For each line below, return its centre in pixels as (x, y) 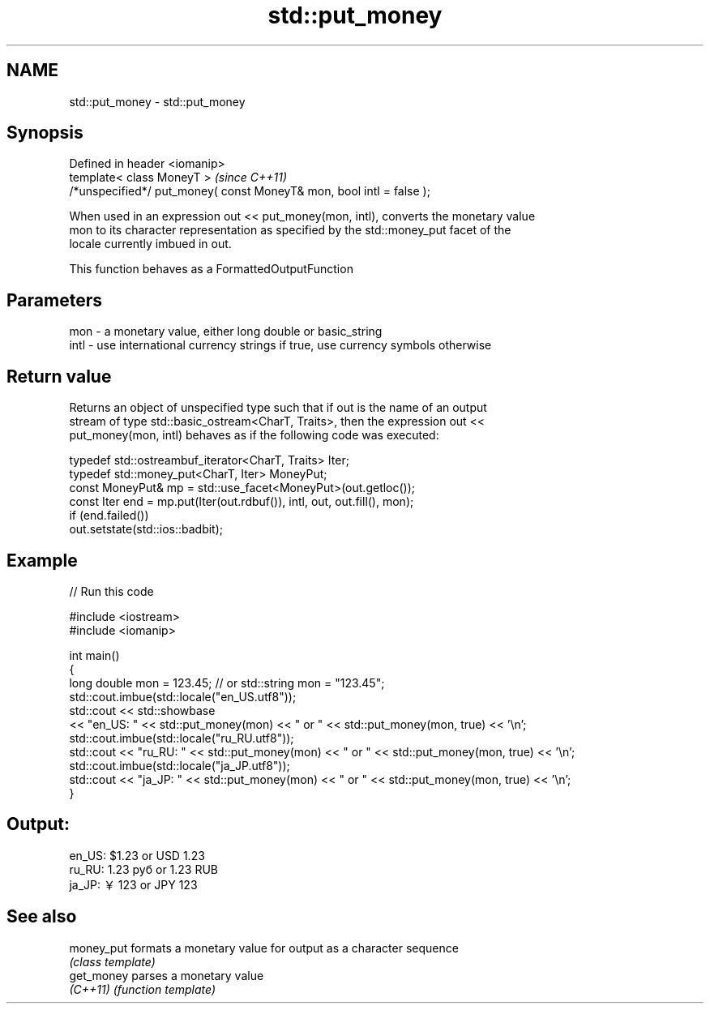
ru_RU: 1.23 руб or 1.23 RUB (144, 869)
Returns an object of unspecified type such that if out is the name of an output (278, 408)
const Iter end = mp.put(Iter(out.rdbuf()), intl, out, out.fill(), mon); (242, 502)
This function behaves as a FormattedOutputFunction (211, 269)
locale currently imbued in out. (150, 244)
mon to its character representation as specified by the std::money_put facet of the (290, 230)
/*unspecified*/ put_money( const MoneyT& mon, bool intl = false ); (250, 191)
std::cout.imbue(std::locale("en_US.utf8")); (183, 696)
